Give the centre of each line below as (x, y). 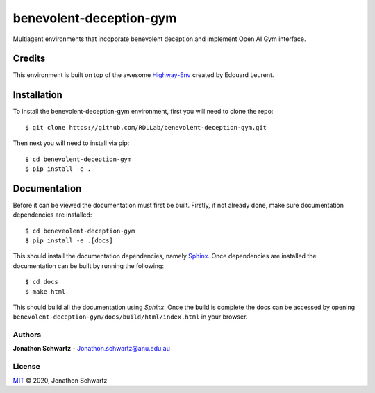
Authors (27, 335)
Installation (37, 95)
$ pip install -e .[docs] (69, 241)
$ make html (45, 291)
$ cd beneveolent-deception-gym (80, 231)
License (27, 367)
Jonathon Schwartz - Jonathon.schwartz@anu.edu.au (91, 349)
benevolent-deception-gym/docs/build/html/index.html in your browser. (130, 317)
